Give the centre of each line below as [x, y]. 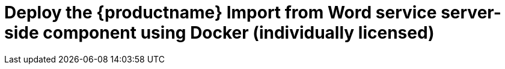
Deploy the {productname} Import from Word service [221, 12]
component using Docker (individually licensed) [239, 33]
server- [471, 12]
